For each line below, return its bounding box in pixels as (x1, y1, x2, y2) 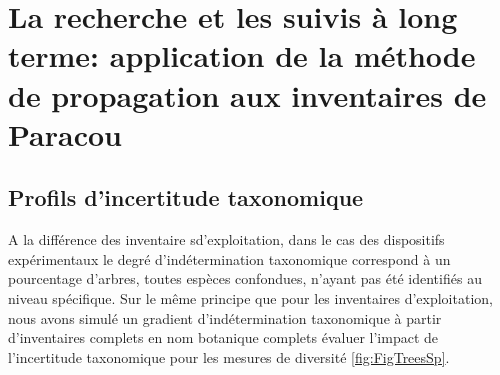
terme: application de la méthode (8, 35, 476, 76)
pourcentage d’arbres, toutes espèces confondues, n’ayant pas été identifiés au (8, 268, 482, 289)
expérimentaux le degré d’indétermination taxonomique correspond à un (8, 248, 451, 269)
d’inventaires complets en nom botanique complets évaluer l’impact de (8, 327, 439, 348)
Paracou (8, 113, 122, 154)
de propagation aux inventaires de (8, 74, 487, 115)
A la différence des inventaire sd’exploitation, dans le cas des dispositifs (8, 229, 445, 250)
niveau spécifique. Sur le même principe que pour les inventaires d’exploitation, (8, 287, 493, 308)
